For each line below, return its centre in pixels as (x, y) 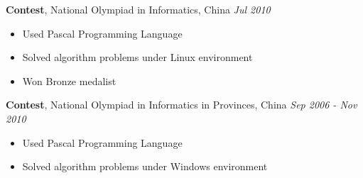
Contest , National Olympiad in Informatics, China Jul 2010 (138, 9)
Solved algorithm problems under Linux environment (137, 57)
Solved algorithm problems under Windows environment (145, 166)
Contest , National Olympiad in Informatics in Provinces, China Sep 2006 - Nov (181, 105)
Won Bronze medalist (69, 80)
